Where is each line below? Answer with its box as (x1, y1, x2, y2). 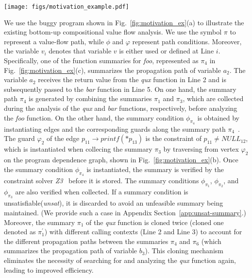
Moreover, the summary (4, 217, 75, 227)
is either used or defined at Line (119, 46, 214, 56)
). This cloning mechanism (145, 245, 223, 256)
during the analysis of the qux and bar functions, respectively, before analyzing (4, 103, 237, 113)
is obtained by (197, 112, 239, 122)
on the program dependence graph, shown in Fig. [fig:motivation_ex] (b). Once (4, 155, 238, 165)
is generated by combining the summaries (29, 93, 152, 104)
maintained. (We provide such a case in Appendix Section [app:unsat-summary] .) (4, 207, 247, 217)
